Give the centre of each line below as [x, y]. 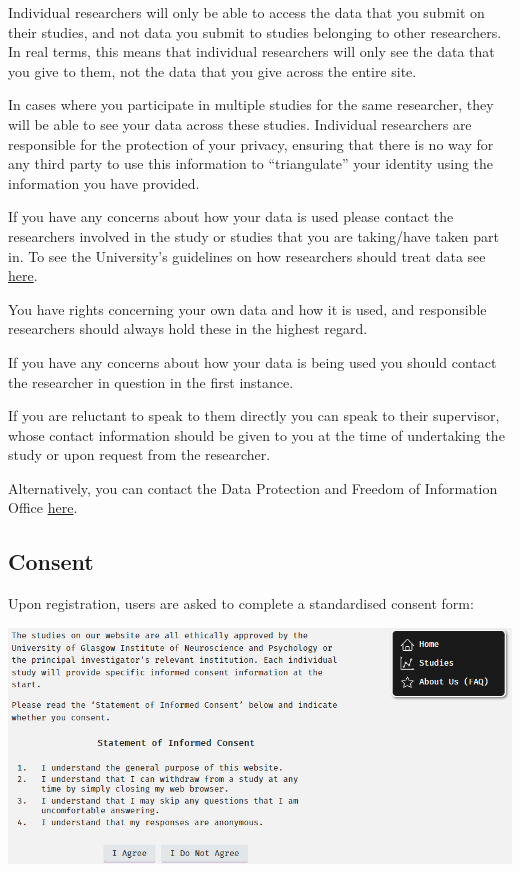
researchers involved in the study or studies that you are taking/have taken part [254, 235]
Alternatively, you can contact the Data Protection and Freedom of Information [253, 487]
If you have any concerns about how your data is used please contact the [231, 216]
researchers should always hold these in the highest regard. [188, 328]
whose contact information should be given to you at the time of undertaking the [256, 434]
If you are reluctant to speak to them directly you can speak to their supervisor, [254, 415]
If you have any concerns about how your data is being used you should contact [252, 361]
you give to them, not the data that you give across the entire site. [212, 70]
